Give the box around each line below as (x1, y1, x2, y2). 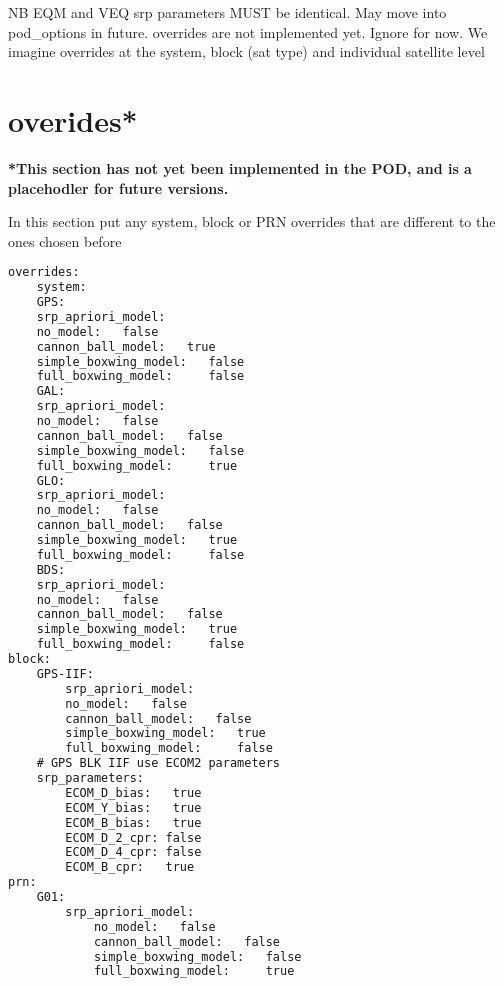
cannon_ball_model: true (36, 339, 216, 354)
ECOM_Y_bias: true (65, 800, 202, 815)
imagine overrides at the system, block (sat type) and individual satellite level (8, 41, 485, 62)
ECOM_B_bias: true (65, 815, 202, 830)
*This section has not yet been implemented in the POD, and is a (8, 157, 472, 178)
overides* (8, 99, 138, 140)
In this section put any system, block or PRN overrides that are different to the (8, 211, 496, 232)
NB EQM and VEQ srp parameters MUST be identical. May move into (8, 2, 447, 22)
